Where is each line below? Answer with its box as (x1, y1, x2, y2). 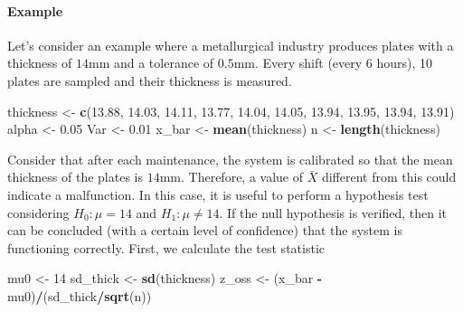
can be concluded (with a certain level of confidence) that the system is (7, 221, 402, 240)
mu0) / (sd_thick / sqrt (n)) (7, 286, 152, 305)
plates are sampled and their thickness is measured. (7, 71, 292, 90)
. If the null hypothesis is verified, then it (219, 203, 447, 222)
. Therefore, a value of (181, 167, 304, 186)
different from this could (321, 167, 457, 186)
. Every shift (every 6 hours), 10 (254, 53, 433, 72)
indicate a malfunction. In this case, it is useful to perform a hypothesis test (7, 184, 429, 203)
